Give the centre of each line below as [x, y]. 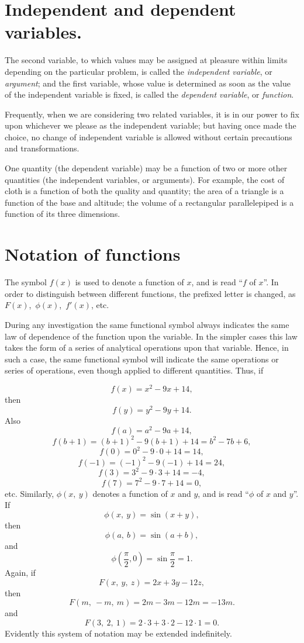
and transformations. [42, 148]
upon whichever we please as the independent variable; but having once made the [151, 125]
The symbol [26, 282]
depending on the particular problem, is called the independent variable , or [139, 71]
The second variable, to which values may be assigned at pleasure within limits [146, 60]
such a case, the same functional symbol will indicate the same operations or [142, 359]
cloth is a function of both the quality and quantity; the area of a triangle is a [144, 191]
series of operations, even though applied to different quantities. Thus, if [134, 370]
